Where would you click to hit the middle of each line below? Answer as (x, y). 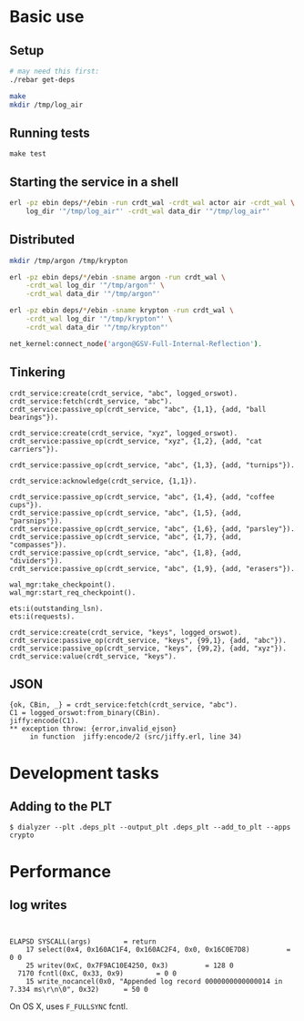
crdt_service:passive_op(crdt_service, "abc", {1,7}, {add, (126, 536)
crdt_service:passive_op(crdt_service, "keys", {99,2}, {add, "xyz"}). (148, 648)
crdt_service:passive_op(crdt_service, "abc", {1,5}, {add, (126, 513)
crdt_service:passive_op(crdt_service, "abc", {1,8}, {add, (126, 553)
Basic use (47, 17)
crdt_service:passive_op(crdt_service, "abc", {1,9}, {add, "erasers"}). (152, 568)
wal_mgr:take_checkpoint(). (63, 585)
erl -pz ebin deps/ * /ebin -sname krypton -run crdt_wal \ (122, 311)
